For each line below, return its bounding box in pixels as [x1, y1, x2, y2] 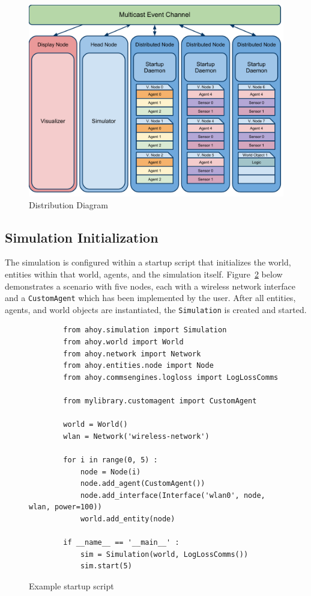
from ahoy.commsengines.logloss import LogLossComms [63, 373, 279, 382]
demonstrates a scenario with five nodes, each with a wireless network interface [5, 279, 295, 292]
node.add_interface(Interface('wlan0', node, [80, 491, 265, 500]
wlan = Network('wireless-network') [63, 432, 210, 441]
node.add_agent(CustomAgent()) [80, 479, 205, 488]
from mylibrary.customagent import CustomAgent [63, 397, 257, 406]
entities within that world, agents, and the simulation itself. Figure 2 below [5, 267, 283, 280]
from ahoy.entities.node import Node [63, 361, 214, 370]
